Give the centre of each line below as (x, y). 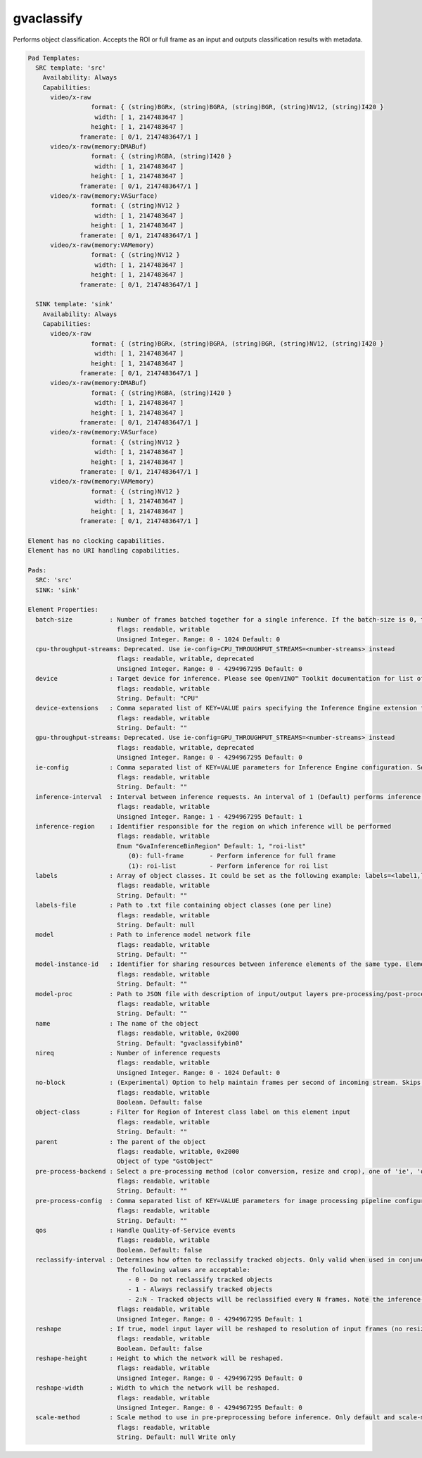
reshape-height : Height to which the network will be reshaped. (160, 1358)
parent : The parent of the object (121, 1142)
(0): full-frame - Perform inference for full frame (232, 856)
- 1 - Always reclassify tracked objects (200, 1289)
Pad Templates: (54, 58)
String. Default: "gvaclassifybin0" (180, 1043)
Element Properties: (63, 610)
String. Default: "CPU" (158, 698)
